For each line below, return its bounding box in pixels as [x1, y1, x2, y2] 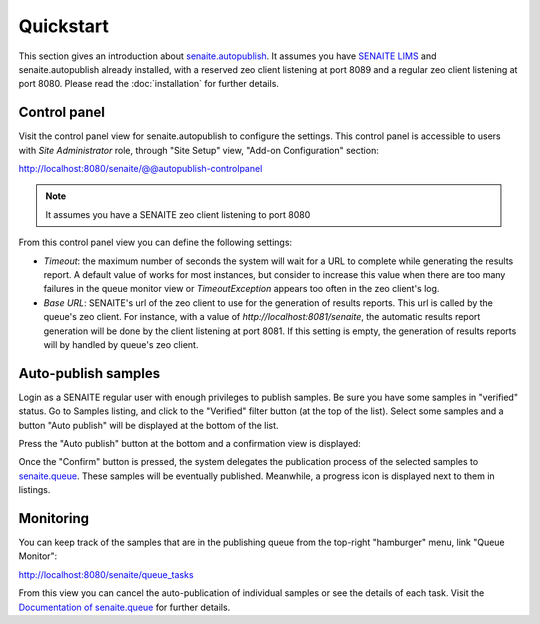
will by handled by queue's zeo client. [43, 338, 199, 350]
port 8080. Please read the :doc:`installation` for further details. [18, 78, 280, 90]
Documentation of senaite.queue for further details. [18, 601, 231, 613]
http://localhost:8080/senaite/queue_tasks [18, 568, 194, 580]
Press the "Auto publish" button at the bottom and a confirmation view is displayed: [18, 438, 362, 449]
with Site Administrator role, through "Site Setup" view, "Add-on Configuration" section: [18, 144, 379, 156]
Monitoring [18, 510, 90, 527]
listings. [18, 484, 51, 496]
